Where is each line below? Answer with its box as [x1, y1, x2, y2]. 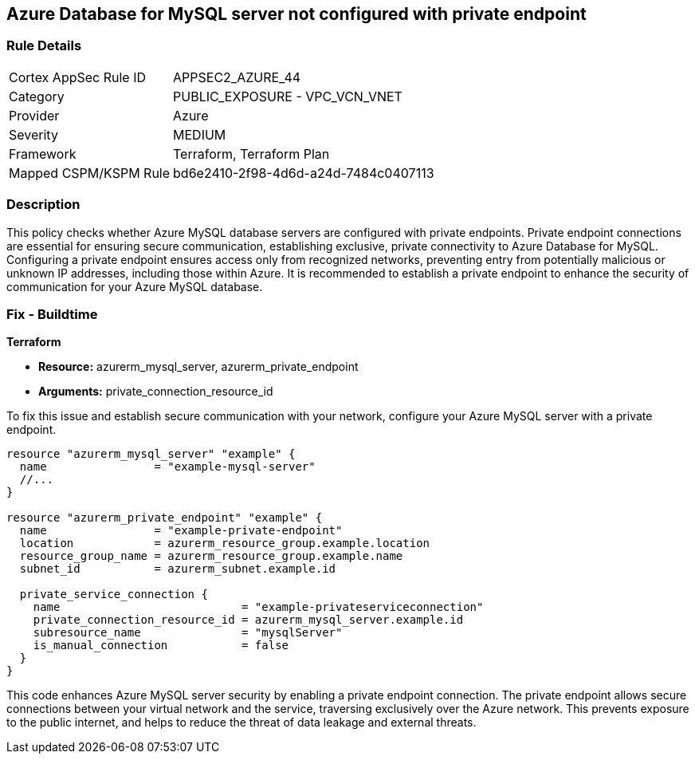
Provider [9, 107, 60, 124]
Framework [9, 145, 77, 162]
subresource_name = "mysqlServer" [33, 626, 343, 640]
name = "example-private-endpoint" [19, 524, 343, 538]
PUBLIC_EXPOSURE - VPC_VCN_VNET [173, 88, 402, 104]
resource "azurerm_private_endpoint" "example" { [6, 511, 323, 525]
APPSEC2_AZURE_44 [173, 69, 301, 85]
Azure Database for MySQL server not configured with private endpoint [6, 4, 587, 24]
